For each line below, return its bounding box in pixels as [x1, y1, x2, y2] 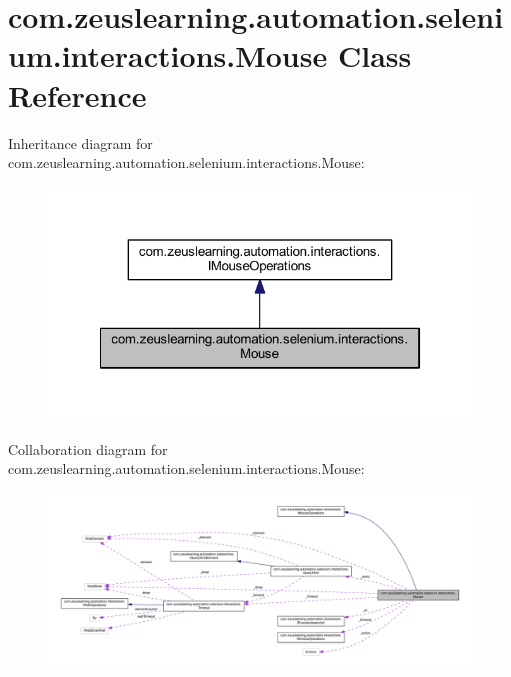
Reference [8, 74, 147, 115]
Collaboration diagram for [8, 438, 168, 459]
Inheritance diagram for [8, 132, 153, 153]
